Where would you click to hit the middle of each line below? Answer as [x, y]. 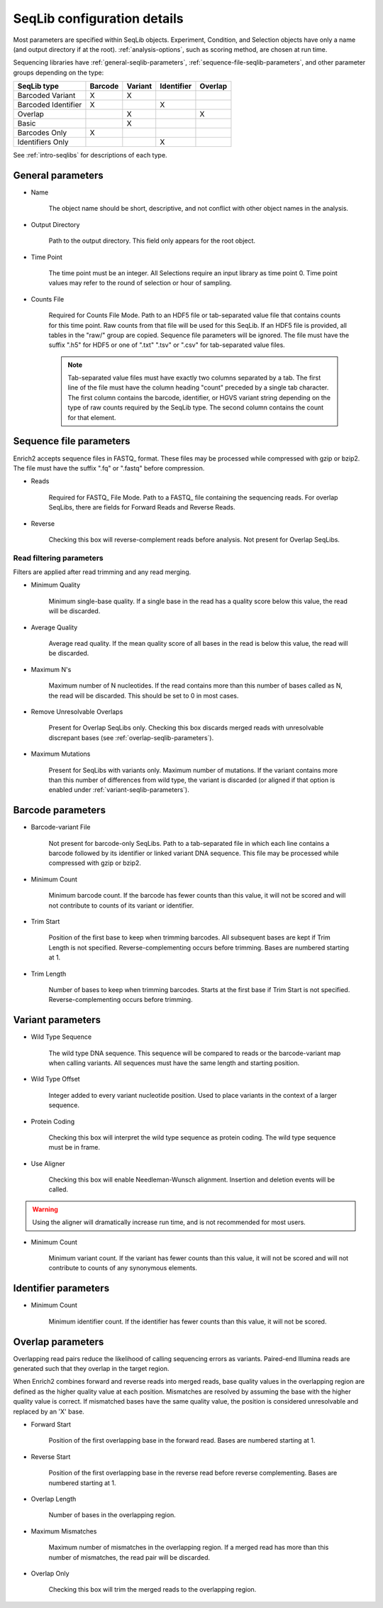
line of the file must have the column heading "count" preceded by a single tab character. [198, 387]
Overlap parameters [59, 1342]
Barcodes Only [42, 133]
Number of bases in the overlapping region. [112, 1515]
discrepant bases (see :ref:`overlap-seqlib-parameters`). [131, 737]
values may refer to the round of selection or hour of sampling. [140, 283]
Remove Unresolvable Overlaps [77, 711]
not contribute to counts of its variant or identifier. [121, 905]
